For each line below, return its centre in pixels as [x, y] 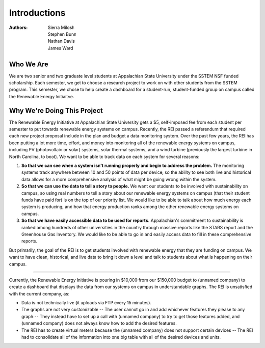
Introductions [37, 13]
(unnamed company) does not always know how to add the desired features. [99, 323]
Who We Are [29, 64]
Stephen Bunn [62, 34]
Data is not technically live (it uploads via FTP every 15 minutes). [86, 303]
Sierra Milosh [61, 27]
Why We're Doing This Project [56, 110]
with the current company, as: [39, 294]
